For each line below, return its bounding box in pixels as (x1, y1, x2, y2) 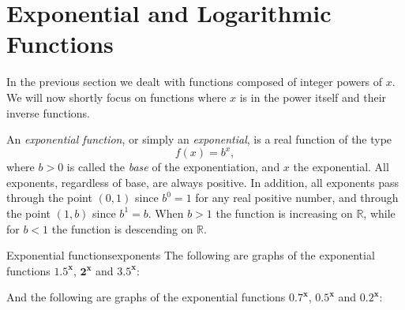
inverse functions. (6, 104, 90, 121)
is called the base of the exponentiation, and (66, 159, 280, 175)
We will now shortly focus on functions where (6, 88, 227, 105)
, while (363, 204, 396, 221)
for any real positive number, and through (195, 189, 399, 206)
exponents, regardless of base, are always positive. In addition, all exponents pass (6, 174, 399, 190)
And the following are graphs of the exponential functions (6, 289, 286, 305)
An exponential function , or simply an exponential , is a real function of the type (6, 131, 392, 148)
